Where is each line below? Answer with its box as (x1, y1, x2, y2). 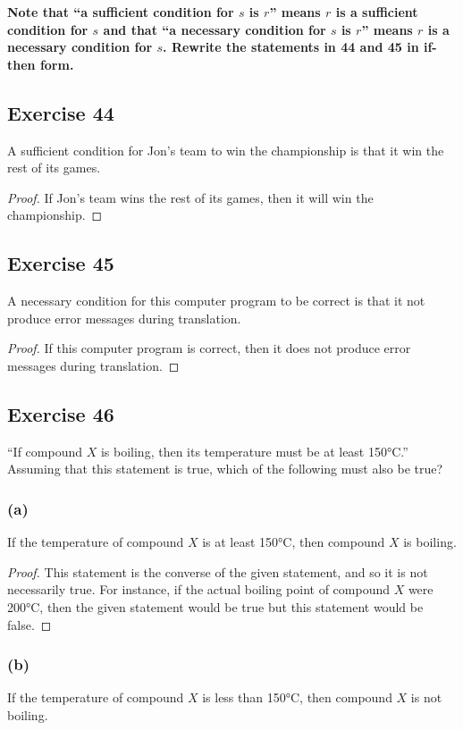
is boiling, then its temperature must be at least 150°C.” (100, 441, 408, 460)
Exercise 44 (7, 98, 114, 126)
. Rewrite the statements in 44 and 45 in (163, 38, 419, 56)
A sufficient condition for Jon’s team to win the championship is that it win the (7, 140, 444, 159)
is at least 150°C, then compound (202, 533, 385, 551)
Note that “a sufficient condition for (7, 3, 234, 21)
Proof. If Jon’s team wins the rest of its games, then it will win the (7, 188, 374, 206)
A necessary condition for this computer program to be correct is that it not (7, 291, 425, 310)
